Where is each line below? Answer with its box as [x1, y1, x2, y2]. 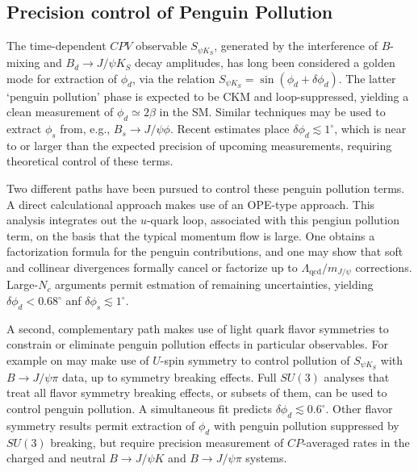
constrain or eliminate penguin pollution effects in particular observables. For [6, 336, 388, 353]
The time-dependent [6, 37, 107, 54]
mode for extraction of [6, 69, 117, 86]
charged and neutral [6, 449, 106, 466]
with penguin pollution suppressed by [213, 416, 399, 433]
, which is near [334, 120, 407, 137]
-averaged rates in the [302, 433, 410, 450]
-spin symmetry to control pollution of [160, 352, 350, 369]
